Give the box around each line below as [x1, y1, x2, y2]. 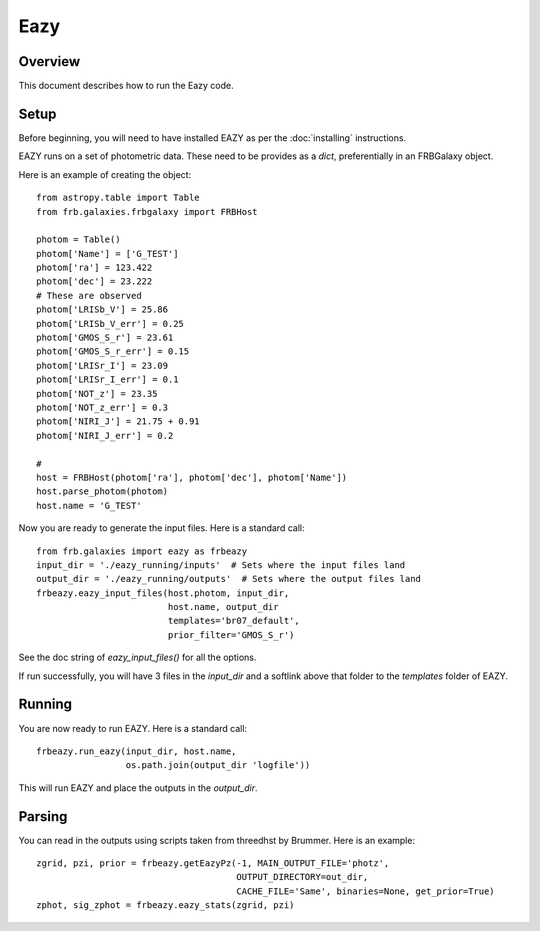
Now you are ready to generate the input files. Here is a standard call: [18, 522, 305, 534]
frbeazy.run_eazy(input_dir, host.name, [36, 745, 237, 757]
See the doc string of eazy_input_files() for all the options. [18, 651, 257, 664]
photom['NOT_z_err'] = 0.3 [36, 402, 169, 413]
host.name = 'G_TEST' [36, 500, 142, 511]
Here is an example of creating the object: [18, 168, 192, 180]
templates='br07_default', [167, 615, 300, 627]
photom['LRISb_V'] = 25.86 [36, 304, 169, 315]
